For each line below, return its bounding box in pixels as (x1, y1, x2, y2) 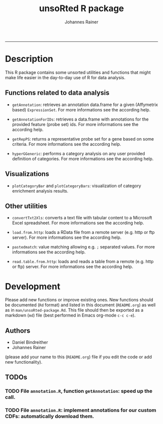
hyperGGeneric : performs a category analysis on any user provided (12, 150, 146, 156)
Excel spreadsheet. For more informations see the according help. (12, 220, 144, 226)
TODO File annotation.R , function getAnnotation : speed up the (5, 388, 153, 394)
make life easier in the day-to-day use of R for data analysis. (5, 74, 126, 80)
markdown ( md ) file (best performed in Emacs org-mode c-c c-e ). (5, 312, 136, 318)
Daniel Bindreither (12, 339, 49, 345)
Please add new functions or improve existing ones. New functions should (5, 297, 153, 303)
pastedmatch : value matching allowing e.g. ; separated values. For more (12, 244, 155, 250)
